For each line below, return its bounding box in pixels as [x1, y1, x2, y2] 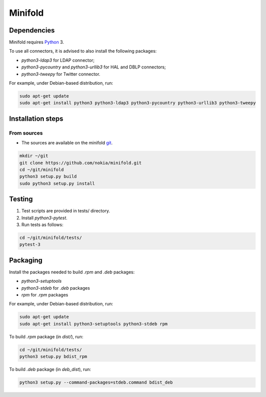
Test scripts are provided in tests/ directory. [21, 208, 110, 214]
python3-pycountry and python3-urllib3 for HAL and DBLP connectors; [21, 64, 166, 70]
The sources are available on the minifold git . [21, 140, 113, 146]
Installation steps [9, 114, 64, 123]
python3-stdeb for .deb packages [21, 285, 90, 291]
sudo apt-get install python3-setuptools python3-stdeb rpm [19, 321, 168, 327]
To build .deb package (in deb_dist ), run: [9, 366, 91, 372]
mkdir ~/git [19, 153, 49, 159]
